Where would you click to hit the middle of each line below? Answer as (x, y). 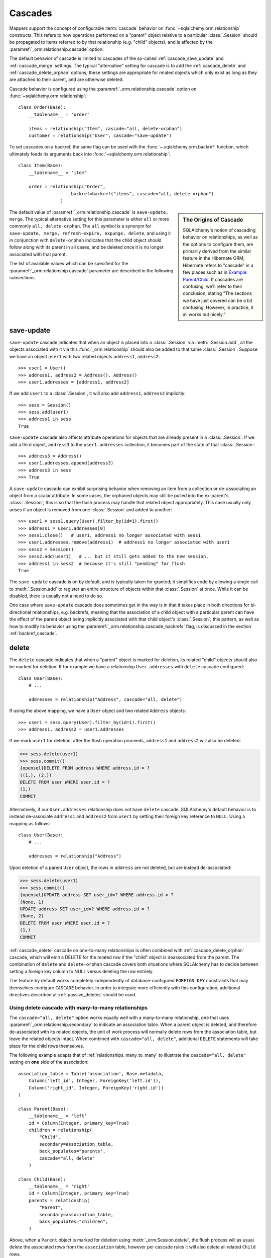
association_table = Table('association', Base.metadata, (91, 1074)
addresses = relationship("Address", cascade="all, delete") (105, 699)
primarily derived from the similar (217, 251)
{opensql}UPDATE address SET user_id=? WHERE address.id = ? (97, 895)
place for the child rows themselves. (47, 1046)
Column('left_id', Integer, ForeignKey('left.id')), (95, 1081)
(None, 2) (32, 916)
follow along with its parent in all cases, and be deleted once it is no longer (87, 247)
